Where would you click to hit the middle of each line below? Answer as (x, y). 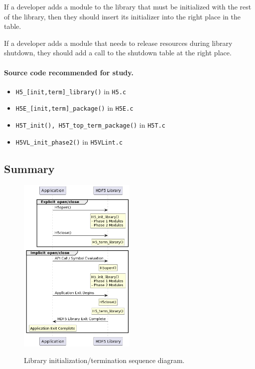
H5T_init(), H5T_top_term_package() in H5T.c (90, 125)
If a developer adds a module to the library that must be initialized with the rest (128, 6)
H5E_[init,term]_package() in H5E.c (74, 108)
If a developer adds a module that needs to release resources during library (118, 43)
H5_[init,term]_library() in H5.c (71, 91)
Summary (29, 168)
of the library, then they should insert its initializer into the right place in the (122, 16)
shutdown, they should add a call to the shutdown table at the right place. (118, 53)
